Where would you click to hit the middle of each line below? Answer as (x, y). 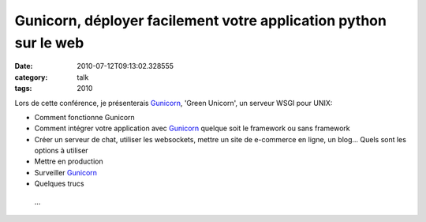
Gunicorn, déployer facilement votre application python (200, 21)
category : (31, 77)
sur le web (49, 43)
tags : (23, 88)
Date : (24, 66)
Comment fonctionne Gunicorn (85, 117)
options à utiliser (61, 151)
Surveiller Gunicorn (66, 172)
